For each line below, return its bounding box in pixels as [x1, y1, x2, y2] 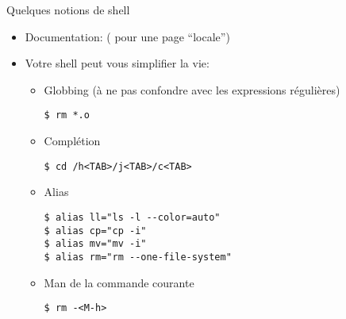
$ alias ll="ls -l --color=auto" [44, 211, 221, 223]
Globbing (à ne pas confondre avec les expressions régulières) [44, 81, 340, 98]
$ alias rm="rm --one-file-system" [44, 251, 232, 263]
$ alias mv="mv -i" [44, 238, 147, 250]
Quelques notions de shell [6, 2, 130, 17]
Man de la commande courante [44, 274, 194, 290]
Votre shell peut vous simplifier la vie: [25, 55, 210, 71]
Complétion [44, 133, 101, 149]
